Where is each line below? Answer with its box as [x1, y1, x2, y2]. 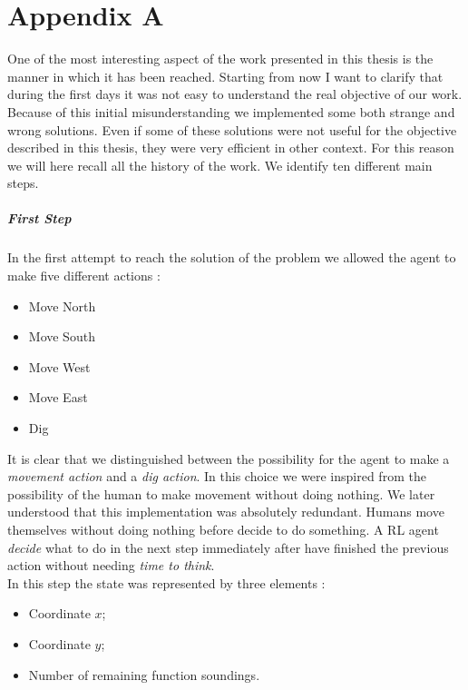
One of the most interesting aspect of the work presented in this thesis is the [7, 49, 434, 68]
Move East [28, 388, 88, 407]
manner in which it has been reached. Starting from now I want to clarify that [7, 66, 444, 85]
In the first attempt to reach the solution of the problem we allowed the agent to [7, 248, 456, 267]
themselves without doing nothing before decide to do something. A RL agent [7, 519, 439, 538]
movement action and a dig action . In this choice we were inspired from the [7, 467, 426, 486]
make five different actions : [7, 266, 161, 285]
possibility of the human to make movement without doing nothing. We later [7, 484, 435, 503]
